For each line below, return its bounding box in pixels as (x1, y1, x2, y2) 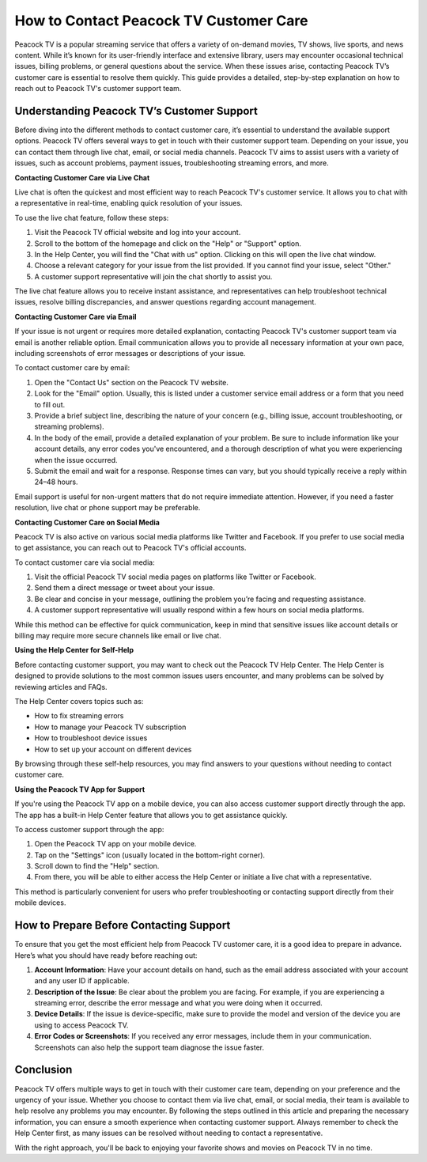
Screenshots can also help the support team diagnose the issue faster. (34, 1043, 265, 1052)
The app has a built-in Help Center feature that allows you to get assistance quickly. (14, 810, 288, 819)
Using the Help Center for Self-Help (14, 645, 134, 655)
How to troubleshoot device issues (34, 733, 148, 743)
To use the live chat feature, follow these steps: (14, 213, 169, 222)
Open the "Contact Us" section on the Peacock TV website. (34, 377, 229, 387)
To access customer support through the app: (14, 824, 164, 834)
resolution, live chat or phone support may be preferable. (14, 503, 201, 513)
